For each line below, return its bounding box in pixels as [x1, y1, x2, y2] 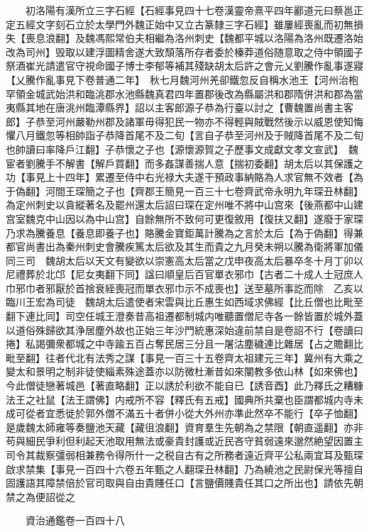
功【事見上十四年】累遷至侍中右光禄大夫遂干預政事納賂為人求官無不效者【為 [6, 170, 363, 184]
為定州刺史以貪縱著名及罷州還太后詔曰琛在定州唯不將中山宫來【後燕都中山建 [6, 197, 363, 212]
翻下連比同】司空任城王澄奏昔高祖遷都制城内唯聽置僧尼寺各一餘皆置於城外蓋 [6, 309, 363, 323]
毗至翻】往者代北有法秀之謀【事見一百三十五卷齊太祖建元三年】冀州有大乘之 [6, 350, 363, 365]
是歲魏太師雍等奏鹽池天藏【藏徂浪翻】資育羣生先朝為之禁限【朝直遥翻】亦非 [6, 419, 363, 434]
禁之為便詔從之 [6, 489, 75, 504]
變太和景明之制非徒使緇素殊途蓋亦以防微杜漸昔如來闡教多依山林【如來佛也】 [6, 364, 363, 379]
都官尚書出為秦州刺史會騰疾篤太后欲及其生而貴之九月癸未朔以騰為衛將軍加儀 [6, 239, 363, 254]
